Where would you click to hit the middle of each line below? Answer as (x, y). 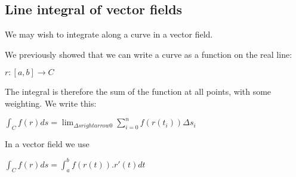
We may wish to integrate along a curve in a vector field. (109, 34)
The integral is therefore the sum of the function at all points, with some (138, 91)
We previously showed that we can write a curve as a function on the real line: (149, 54)
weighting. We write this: (51, 103)
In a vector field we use (47, 143)
